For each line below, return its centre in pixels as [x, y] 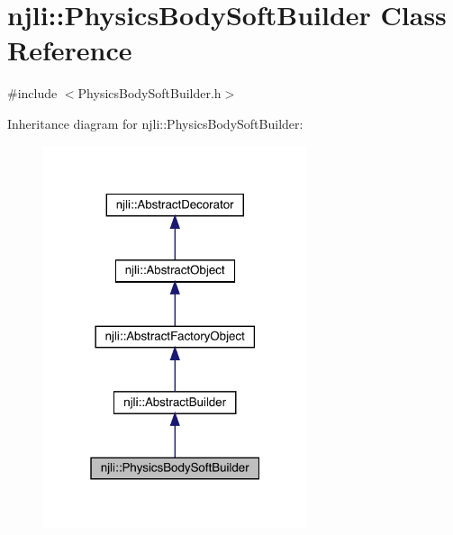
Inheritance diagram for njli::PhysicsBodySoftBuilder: [155, 123]
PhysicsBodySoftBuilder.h [149, 93]
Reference [70, 50]
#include [32, 93]
